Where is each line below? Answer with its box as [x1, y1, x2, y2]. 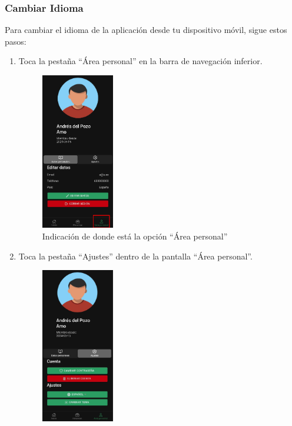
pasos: [5, 35, 26, 47]
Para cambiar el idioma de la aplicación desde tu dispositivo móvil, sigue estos [5, 24, 287, 36]
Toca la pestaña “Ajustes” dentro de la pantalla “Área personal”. [18, 249, 253, 262]
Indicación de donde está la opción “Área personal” [42, 230, 228, 242]
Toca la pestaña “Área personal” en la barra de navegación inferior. [18, 55, 263, 67]
